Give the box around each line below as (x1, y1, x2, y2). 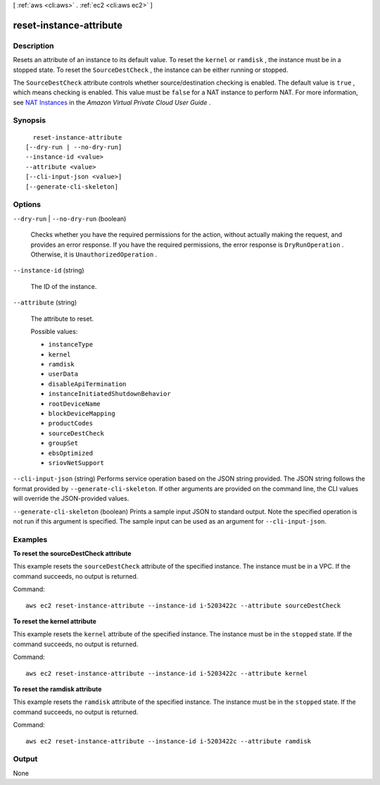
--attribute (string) (13, 298, 77, 307)
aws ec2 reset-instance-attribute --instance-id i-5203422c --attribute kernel (25, 669, 308, 677)
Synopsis (13, 116, 46, 125)
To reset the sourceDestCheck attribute (13, 550, 132, 558)
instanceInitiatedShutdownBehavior (48, 390, 172, 398)
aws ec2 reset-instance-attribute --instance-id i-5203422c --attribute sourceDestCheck (25, 601, 341, 610)
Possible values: (30, 327, 78, 335)
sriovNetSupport (48, 459, 105, 466)
